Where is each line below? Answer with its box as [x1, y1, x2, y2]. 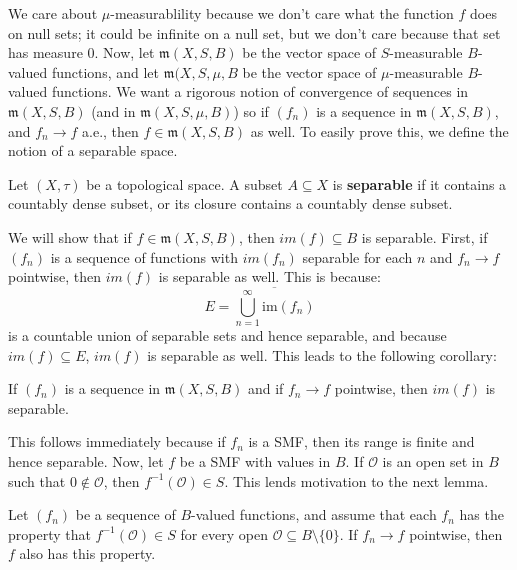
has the [459, 504, 504, 525]
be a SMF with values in [179, 451, 331, 472]
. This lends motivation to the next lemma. [224, 470, 489, 491]
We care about [8, 3, 98, 23]
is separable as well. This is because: [158, 266, 381, 287]
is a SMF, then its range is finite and [248, 431, 475, 452]
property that [8, 523, 91, 544]
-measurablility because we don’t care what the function [110, 3, 454, 23]
